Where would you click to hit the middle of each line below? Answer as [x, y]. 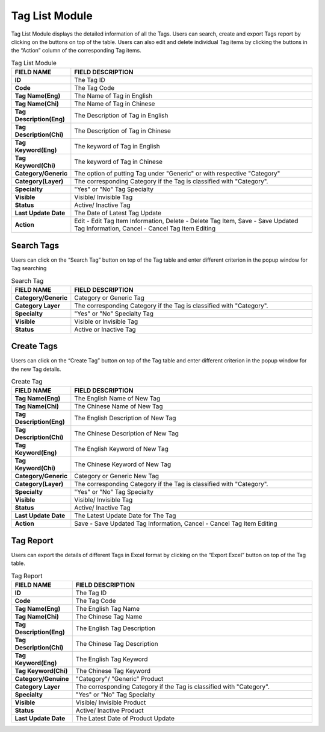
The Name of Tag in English [113, 96]
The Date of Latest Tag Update [118, 213]
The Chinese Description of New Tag [126, 434]
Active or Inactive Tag [105, 329]
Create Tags [35, 346]
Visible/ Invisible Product [111, 702]
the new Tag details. [36, 369]
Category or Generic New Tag [117, 476]
